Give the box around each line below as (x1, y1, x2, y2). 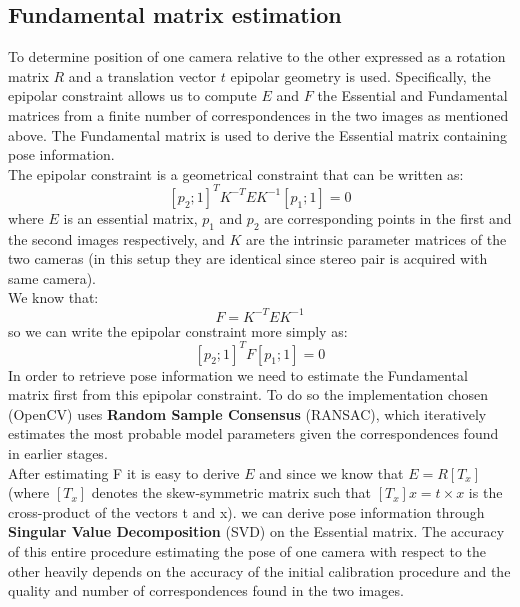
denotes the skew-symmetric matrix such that (91, 482, 371, 503)
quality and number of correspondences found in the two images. (8, 580, 404, 601)
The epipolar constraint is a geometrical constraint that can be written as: (8, 163, 464, 184)
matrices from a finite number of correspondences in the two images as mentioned (8, 104, 509, 125)
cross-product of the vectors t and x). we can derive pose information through (8, 501, 485, 522)
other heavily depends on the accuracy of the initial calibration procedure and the (8, 560, 511, 581)
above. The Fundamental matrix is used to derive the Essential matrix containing (8, 124, 507, 145)
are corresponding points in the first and (264, 207, 512, 228)
